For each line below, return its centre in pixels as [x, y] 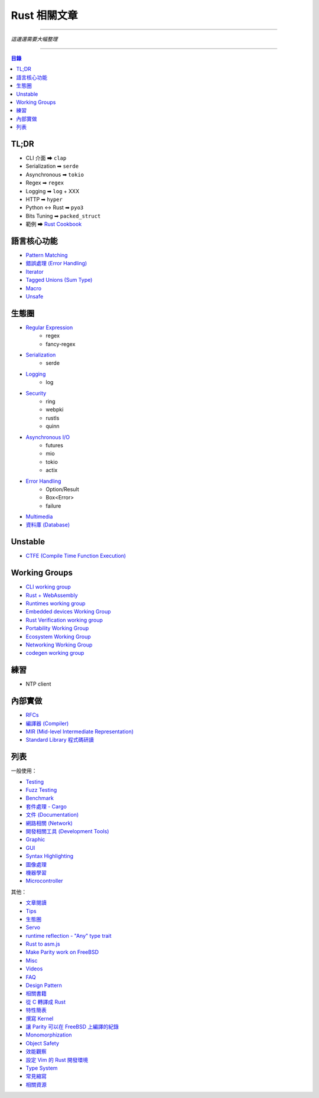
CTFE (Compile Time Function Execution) [76, 556]
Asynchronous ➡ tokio [55, 174]
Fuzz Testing [41, 790]
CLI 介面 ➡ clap [46, 158]
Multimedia [39, 516]
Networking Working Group [59, 645]
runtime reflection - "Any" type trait [69, 935]
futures [54, 445]
